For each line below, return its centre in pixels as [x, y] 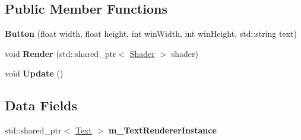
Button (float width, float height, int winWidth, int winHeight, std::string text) [151, 34]
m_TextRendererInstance [162, 130]
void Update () [34, 73]
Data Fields [41, 105]
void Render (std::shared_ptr [61, 53]
